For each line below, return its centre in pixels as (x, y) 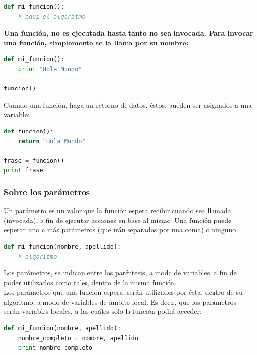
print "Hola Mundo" (50, 69)
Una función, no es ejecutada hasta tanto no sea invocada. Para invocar (128, 33)
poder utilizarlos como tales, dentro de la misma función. (90, 282)
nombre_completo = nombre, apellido (78, 338)
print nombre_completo (55, 348)
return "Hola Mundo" (52, 141)
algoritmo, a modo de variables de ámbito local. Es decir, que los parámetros (120, 301)
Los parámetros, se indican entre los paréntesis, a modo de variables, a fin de (120, 273)
